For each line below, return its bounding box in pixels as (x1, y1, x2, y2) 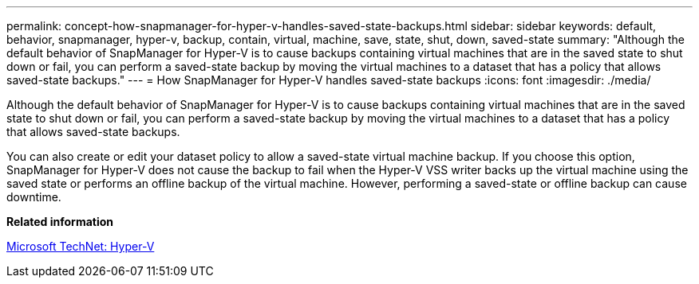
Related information (6, 215, 114, 228)
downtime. (6, 190, 61, 204)
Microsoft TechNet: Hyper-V (6, 239, 155, 253)
